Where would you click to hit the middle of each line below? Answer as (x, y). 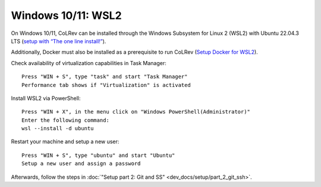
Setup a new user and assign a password (81, 164)
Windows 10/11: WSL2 (66, 15)
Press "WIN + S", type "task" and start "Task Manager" (105, 77)
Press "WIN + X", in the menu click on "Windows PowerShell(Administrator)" (136, 112)
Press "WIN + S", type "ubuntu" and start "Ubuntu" (98, 155)
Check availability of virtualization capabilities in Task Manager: (89, 63)
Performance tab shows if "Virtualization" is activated (106, 85)
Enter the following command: (66, 120)
